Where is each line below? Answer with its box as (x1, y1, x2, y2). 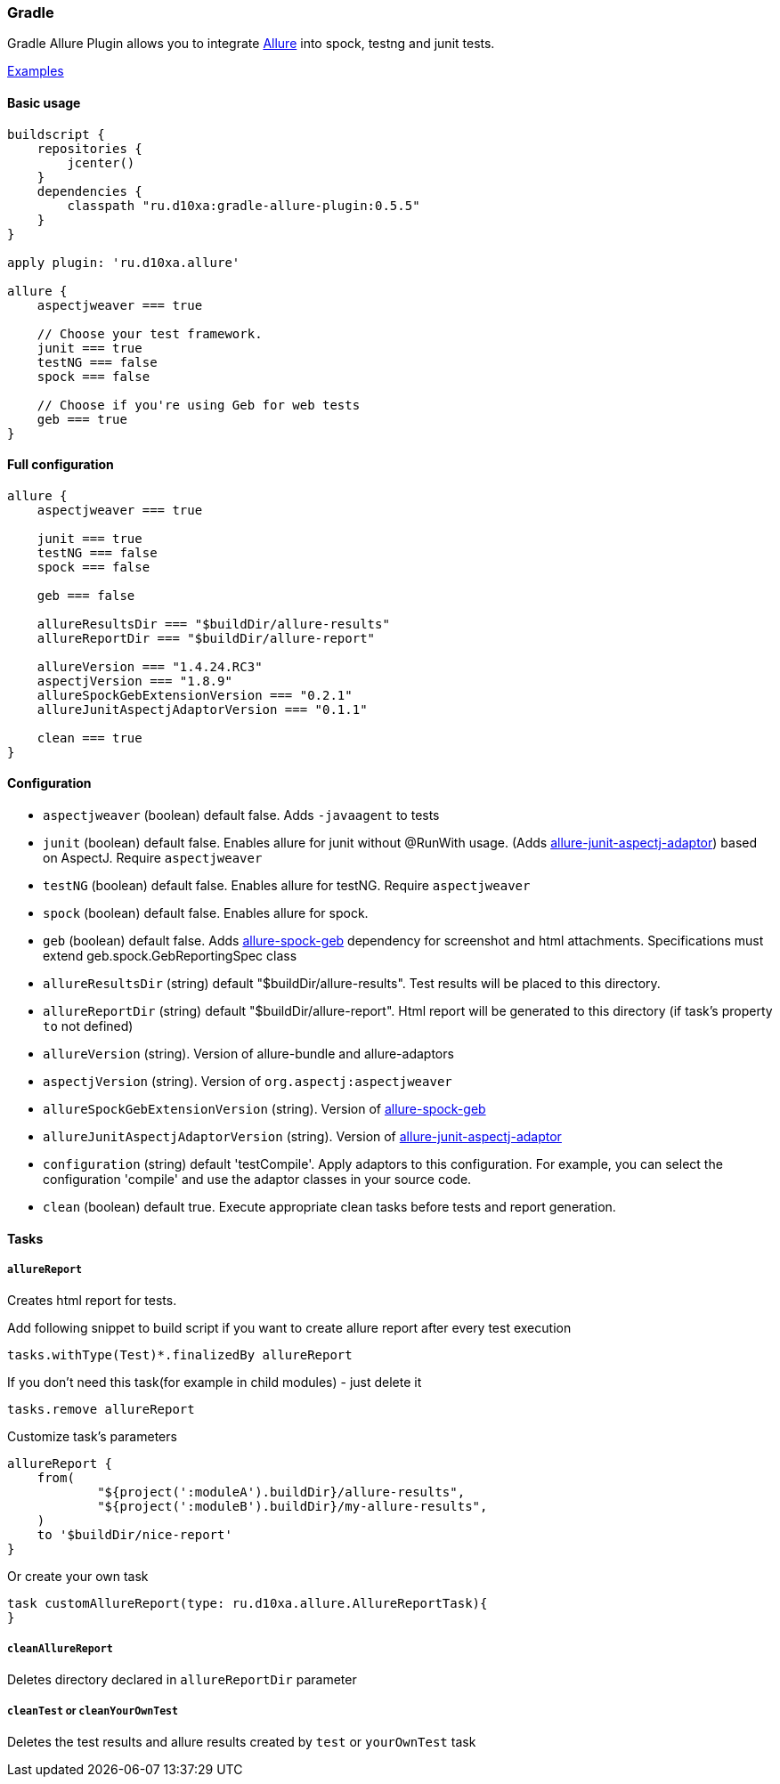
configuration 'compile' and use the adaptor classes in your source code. (43, 1172, 472, 1188)
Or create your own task (7, 1569, 149, 1585)
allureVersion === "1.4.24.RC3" (37, 659, 263, 674)
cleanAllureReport (7, 1642, 113, 1655)
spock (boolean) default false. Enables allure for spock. (43, 905, 369, 921)
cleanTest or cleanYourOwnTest (7, 1704, 179, 1717)
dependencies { (37, 183, 142, 199)
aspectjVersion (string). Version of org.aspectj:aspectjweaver (43, 1074, 452, 1090)
